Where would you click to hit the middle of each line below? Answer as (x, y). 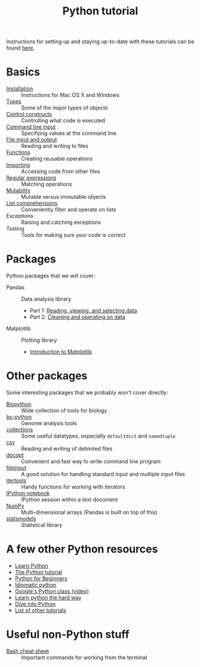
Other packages (47, 376)
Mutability (19, 190)
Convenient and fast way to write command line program (91, 461)
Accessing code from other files (61, 171)
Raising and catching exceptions (61, 222)
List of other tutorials (41, 610)
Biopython (19, 404)
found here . (20, 48)
